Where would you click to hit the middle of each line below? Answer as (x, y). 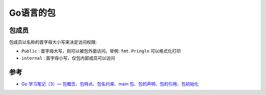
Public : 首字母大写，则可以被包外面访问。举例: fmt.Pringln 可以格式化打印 (101, 51)
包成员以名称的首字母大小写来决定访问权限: (53, 42)
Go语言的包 (33, 13)
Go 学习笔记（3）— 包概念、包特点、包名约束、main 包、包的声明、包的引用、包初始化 (110, 84)
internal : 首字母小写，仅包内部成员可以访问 (68, 58)
